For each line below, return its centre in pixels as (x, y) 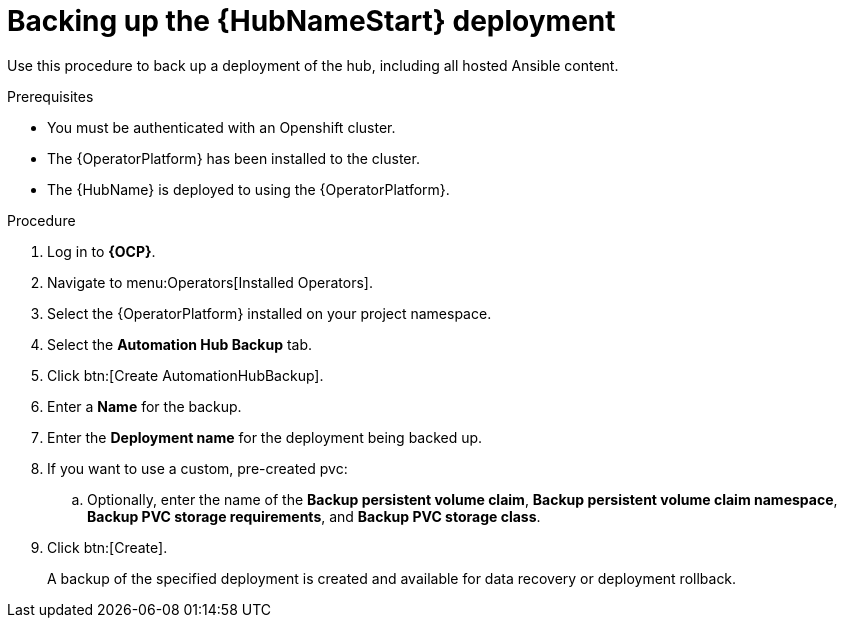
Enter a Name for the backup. (144, 406)
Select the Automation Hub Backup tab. (180, 344)
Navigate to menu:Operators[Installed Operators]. (210, 282)
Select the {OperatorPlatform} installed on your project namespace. (269, 313)
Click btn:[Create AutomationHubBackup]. (185, 375)
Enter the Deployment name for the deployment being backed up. (265, 437)
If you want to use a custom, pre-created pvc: (197, 468)
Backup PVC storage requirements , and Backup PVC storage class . (314, 516)
